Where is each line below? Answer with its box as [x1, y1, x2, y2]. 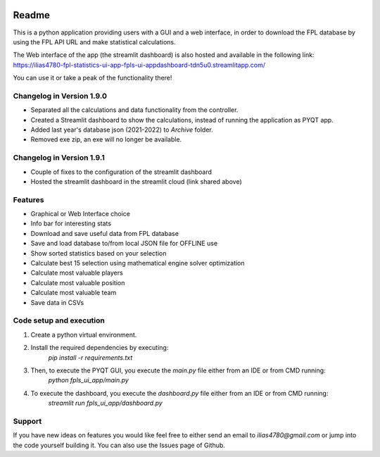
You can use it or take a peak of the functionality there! [13, 74, 172, 82]
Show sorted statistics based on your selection [30, 249, 167, 257]
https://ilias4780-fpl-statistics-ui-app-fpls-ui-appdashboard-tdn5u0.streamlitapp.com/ [13, 61, 266, 69]
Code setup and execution [13, 315, 105, 325]
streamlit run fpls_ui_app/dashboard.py [48, 399, 163, 408]
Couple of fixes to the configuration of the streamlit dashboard [30, 168, 213, 176]
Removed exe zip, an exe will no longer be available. [30, 135, 182, 144]
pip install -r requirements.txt [48, 353, 133, 362]
